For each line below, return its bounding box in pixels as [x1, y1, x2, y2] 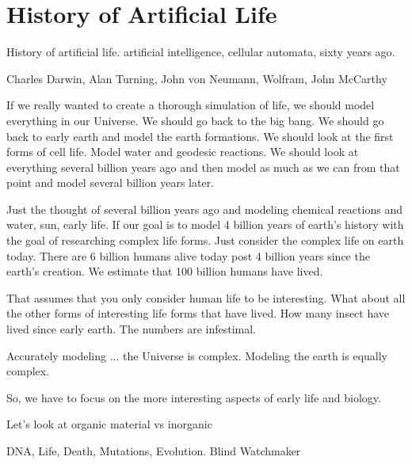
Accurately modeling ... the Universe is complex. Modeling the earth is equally [6, 347, 388, 363]
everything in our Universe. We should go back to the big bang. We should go [6, 112, 384, 128]
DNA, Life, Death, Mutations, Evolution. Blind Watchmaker [6, 443, 301, 458]
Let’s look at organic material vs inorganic [6, 416, 212, 432]
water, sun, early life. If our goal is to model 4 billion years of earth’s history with [6, 216, 404, 233]
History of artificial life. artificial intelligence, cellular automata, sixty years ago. [6, 44, 395, 60]
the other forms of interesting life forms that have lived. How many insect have [6, 305, 390, 321]
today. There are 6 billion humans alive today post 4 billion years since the [6, 247, 370, 264]
